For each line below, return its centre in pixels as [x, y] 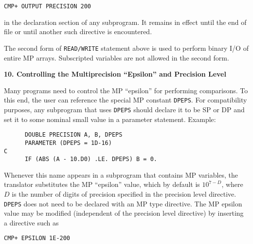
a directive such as [31, 222]
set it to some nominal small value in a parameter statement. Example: [110, 119]
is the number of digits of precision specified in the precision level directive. [124, 194]
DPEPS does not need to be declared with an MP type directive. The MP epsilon [123, 203]
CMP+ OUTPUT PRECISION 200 [47, 6]
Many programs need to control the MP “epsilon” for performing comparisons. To [126, 90]
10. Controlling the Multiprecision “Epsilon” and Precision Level [115, 74]
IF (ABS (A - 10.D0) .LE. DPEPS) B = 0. [91, 159]
